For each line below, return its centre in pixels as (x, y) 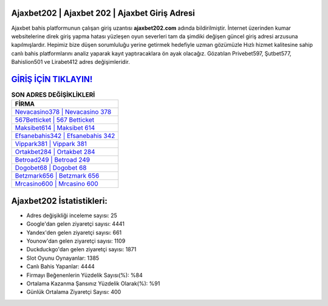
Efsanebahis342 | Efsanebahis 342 (65, 136)
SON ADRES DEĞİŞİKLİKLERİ (53, 95)
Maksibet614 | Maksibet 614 (55, 128)
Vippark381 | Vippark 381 (51, 144)
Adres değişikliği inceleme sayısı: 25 (72, 215)
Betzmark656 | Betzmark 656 (57, 176)
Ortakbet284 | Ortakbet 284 (55, 152)
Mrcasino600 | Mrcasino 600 (56, 184)
